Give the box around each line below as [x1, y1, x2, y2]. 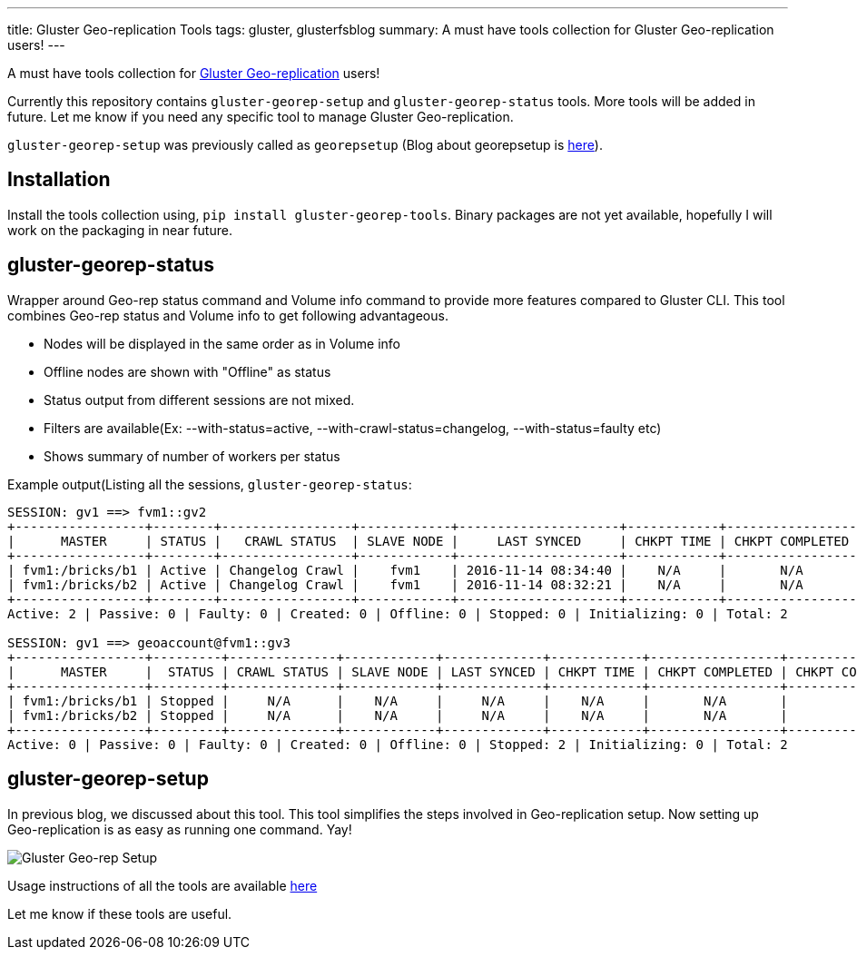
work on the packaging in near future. [7, 222, 232, 238]
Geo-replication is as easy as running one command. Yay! [7, 821, 352, 837]
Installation [7, 168, 111, 192]
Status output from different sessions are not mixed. [44, 391, 355, 408]
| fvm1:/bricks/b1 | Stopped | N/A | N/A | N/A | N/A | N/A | [7, 693, 788, 708]
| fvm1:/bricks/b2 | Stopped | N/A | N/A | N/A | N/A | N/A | [7, 707, 788, 723]
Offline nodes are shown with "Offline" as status [44, 363, 331, 380]
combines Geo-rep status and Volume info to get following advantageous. [7, 307, 448, 323]
